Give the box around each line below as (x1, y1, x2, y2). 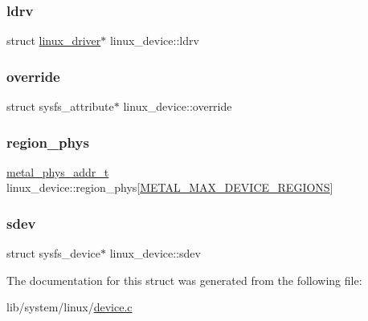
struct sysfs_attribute (6, 98, 114, 115)
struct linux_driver (6, 32, 101, 49)
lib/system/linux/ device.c (6, 299, 133, 315)
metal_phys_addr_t (6, 163, 109, 180)
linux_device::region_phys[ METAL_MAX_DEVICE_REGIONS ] (6, 179, 333, 196)
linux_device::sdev (109, 245, 201, 262)
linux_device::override (123, 98, 232, 115)
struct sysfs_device (6, 245, 100, 262)
